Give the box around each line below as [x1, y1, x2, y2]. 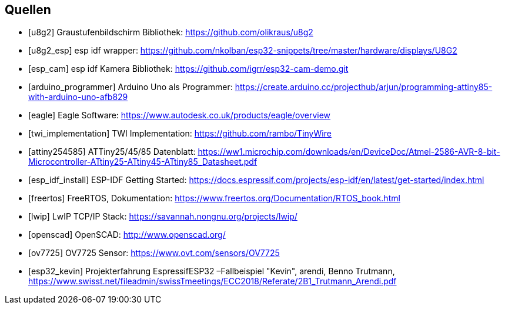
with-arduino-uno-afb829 [28, 92, 128, 102]
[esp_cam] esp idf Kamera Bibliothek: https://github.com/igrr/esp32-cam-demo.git [28, 64, 349, 74]
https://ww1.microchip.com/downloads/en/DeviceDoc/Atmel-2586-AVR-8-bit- [198, 147, 500, 157]
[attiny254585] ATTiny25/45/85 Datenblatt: [28, 147, 196, 157]
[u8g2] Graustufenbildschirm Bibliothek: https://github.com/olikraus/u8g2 [28, 27, 313, 38]
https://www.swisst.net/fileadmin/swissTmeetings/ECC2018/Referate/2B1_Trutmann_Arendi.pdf [28, 276, 397, 287]
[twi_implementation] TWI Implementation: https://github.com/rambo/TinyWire [28, 128, 332, 139]
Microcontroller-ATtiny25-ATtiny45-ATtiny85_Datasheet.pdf [28, 157, 257, 167]
